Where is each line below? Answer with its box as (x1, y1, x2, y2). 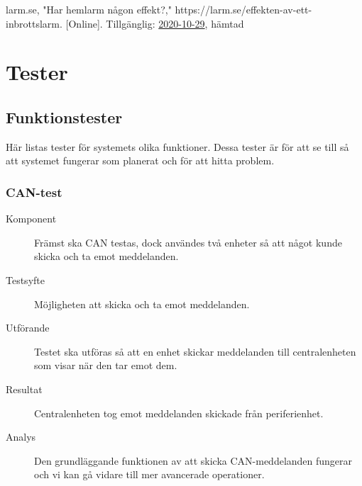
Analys (6, 429, 36, 444)
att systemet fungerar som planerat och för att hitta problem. (6, 153, 275, 168)
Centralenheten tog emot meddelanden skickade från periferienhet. (34, 405, 324, 420)
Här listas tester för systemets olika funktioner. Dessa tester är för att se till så (6, 139, 349, 154)
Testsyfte (6, 272, 45, 287)
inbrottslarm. (6, 16, 62, 30)
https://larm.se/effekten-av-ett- (175, 2, 312, 16)
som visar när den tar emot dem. (34, 358, 177, 373)
